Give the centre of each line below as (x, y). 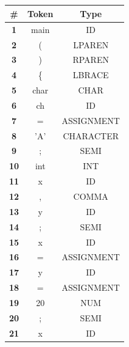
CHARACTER (91, 135)
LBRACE (91, 75)
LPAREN (91, 44)
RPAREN (91, 60)
